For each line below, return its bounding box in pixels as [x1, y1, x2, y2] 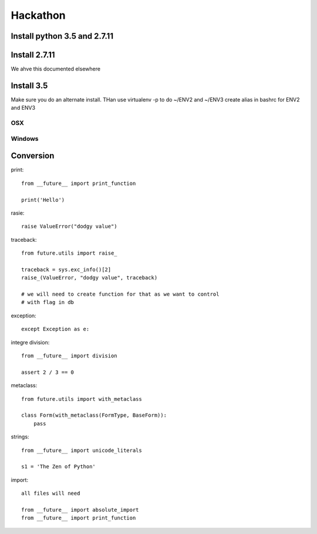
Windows [11, 134, 39, 143]
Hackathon [11, 9, 66, 22]
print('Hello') [21, 197, 65, 203]
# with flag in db [21, 299, 75, 306]
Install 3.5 [11, 80, 48, 90]
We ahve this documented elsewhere [11, 65, 101, 73]
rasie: [11, 209, 25, 217]
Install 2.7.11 [11, 50, 55, 60]
